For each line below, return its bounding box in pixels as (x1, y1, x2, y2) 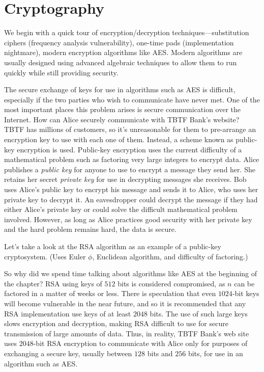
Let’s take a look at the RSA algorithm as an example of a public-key (4, 241, 221, 251)
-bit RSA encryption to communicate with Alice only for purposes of (33, 338, 248, 349)
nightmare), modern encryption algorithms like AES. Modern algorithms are (4, 47, 243, 58)
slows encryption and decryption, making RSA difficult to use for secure (4, 318, 228, 329)
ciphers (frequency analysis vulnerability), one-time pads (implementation (4, 37, 234, 47)
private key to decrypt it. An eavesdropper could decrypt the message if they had (4, 194, 258, 204)
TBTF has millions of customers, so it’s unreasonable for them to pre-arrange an (4, 124, 256, 135)
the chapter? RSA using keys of (4, 278, 102, 288)
